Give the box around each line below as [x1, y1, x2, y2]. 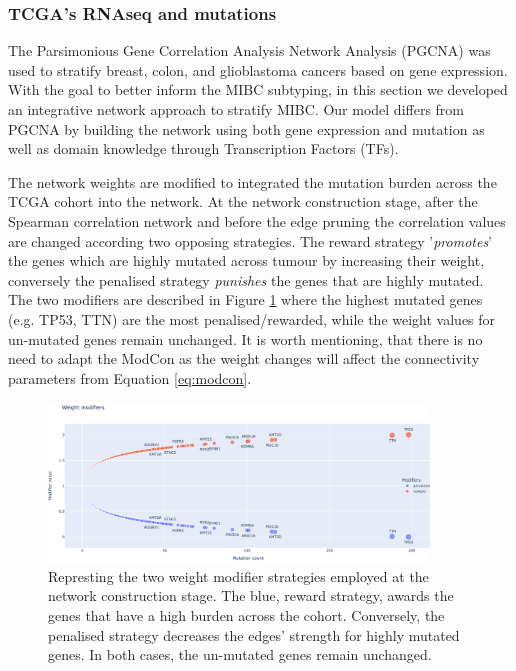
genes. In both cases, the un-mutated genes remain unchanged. [48, 644, 432, 665]
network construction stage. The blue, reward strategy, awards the [48, 585, 454, 606]
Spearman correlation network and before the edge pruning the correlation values [8, 210, 506, 231]
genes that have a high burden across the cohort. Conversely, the [48, 604, 445, 625]
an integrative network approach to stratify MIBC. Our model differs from [8, 99, 465, 119]
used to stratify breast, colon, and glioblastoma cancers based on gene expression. [8, 59, 508, 80]
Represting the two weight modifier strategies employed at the [48, 565, 429, 586]
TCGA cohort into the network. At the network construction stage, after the [8, 191, 478, 212]
